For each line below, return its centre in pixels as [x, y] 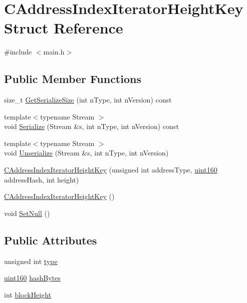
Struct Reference [64, 28]
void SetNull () [27, 213]
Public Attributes [51, 240]
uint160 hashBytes [32, 278]
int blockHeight [28, 294]
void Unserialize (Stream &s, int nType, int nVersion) [86, 153]
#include [18, 52]
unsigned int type [31, 261]
